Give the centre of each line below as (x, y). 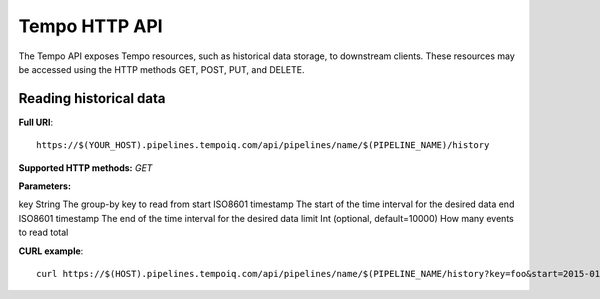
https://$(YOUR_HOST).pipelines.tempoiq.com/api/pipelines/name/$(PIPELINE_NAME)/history (263, 145)
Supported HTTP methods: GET (85, 167)
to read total (43, 232)
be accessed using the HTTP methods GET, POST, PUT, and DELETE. (161, 69)
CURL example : (51, 251)
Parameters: (45, 186)
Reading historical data (92, 98)
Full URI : (36, 122)
